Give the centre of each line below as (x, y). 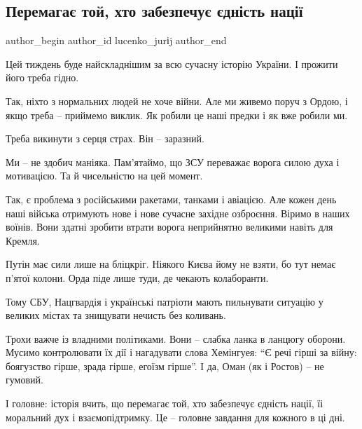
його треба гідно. (42, 77)
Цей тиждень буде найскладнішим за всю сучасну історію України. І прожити (172, 63)
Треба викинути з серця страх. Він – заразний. (105, 138)
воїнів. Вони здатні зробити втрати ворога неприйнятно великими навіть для (169, 227)
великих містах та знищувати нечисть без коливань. (116, 315)
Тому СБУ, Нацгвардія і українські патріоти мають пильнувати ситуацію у (165, 301)
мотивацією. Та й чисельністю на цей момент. (104, 176)
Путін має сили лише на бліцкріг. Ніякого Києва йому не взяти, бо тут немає (171, 264)
